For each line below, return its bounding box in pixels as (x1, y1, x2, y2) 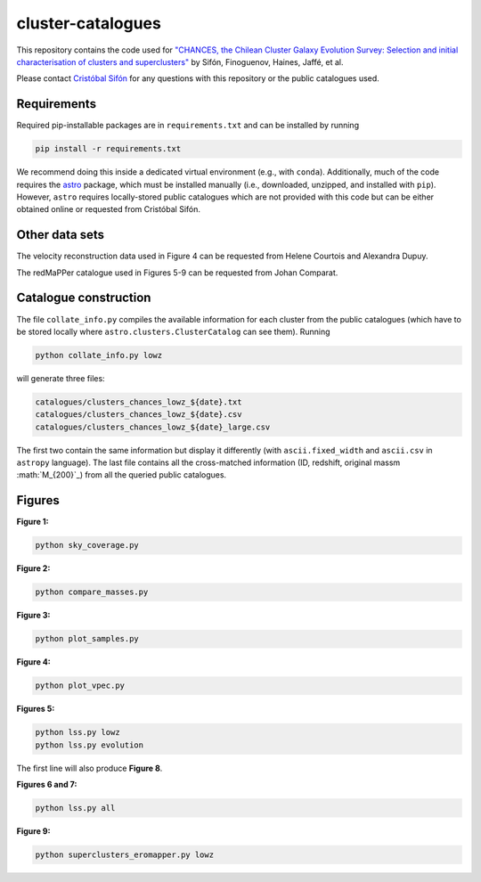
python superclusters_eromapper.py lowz (35, 849, 214, 860)
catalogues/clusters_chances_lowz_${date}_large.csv (35, 421, 271, 432)
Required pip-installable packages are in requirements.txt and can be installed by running (16, 120, 360, 131)
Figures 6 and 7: (16, 780, 77, 789)
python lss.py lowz (35, 727, 120, 738)
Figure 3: (16, 610, 51, 621)
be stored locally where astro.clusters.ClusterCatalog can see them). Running (16, 326, 330, 337)
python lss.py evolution (35, 739, 144, 750)
